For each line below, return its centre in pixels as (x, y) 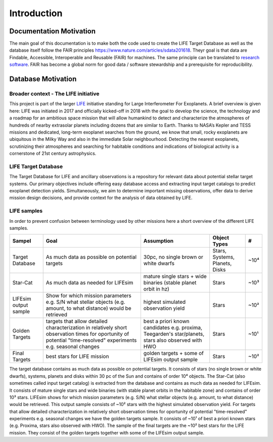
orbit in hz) (156, 289)
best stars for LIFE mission (77, 356)
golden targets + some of (174, 353)
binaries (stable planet (170, 283)
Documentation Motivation (53, 31)
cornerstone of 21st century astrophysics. (53, 153)
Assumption (158, 241)
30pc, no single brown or (173, 257)
